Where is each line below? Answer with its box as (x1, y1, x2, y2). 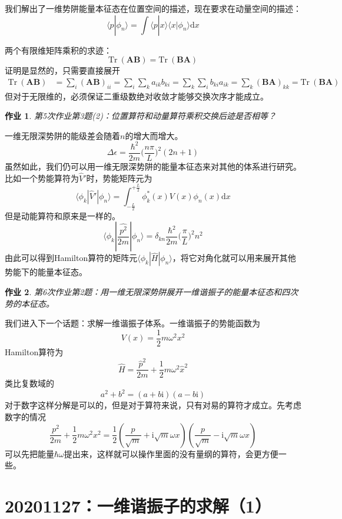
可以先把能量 (5, 447, 54, 460)
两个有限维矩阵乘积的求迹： (5, 44, 112, 56)
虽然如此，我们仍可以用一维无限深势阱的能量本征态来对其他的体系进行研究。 (5, 160, 301, 172)
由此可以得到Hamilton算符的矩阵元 (5, 252, 138, 264)
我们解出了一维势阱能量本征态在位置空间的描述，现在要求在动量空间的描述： (5, 2, 301, 14)
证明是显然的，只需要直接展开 (5, 64, 120, 77)
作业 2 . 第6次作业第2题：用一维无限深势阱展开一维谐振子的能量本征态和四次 (5, 286, 298, 298)
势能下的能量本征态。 (5, 266, 87, 278)
